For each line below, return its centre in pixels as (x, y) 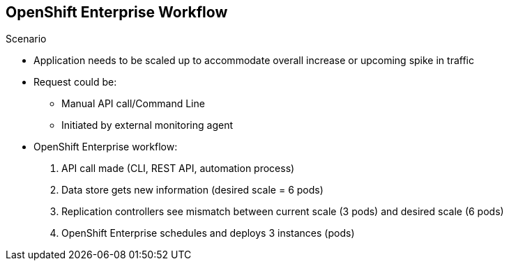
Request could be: (75, 82)
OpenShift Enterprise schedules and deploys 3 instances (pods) (208, 233)
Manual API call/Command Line (133, 104)
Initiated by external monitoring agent (147, 125)
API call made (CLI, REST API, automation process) (178, 169)
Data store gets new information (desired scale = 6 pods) (192, 190)
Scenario (26, 39)
